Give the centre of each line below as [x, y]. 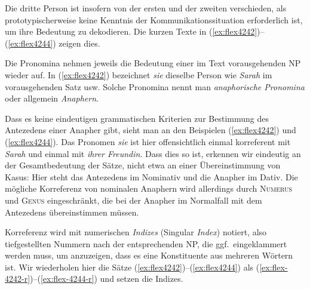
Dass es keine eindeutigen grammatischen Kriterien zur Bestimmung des [137, 118]
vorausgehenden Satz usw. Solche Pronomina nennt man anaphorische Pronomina [155, 86]
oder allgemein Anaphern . [52, 98]
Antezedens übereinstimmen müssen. [72, 212]
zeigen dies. [79, 43]
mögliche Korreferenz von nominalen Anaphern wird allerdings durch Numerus [149, 188]
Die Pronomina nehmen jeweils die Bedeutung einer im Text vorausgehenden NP [153, 63]
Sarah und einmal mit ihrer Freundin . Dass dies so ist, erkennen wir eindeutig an [153, 153]
